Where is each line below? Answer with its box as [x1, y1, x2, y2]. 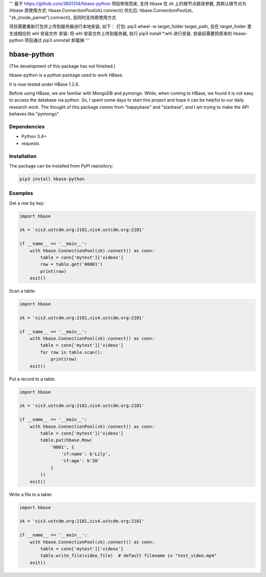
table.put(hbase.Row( [40, 438, 93, 443]
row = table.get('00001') [40, 262, 103, 267]
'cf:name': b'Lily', [61, 451, 111, 457]
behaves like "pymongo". [9, 111, 60, 117]
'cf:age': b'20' [61, 458, 100, 464]
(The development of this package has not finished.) [9, 63, 116, 69]
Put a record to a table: [9, 376, 56, 382]
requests [21, 140, 39, 146]
